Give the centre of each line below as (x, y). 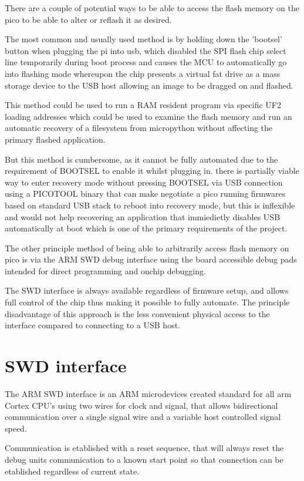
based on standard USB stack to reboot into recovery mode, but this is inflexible (150, 205)
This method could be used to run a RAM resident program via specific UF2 (143, 105)
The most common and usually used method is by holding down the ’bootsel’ (143, 39)
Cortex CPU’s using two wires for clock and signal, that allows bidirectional (141, 405)
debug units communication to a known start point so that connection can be (144, 459)
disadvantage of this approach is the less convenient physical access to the (137, 313)
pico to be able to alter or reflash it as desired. (88, 19)
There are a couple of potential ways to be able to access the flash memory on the (152, 8)
